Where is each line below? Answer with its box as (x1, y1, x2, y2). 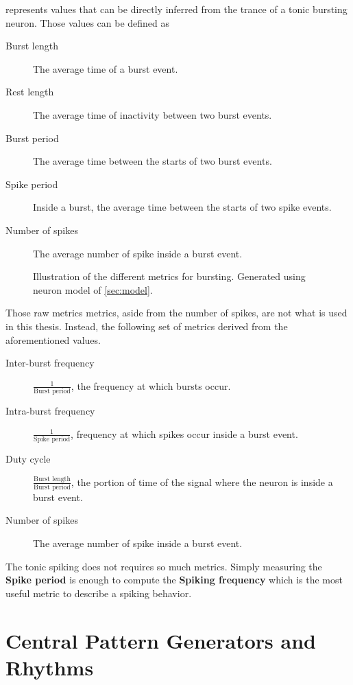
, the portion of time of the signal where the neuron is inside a (71, 474, 333, 489)
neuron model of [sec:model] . (33, 282, 153, 297)
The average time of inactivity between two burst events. (33, 107, 272, 121)
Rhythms (5, 653, 94, 681)
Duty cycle (5, 451, 51, 465)
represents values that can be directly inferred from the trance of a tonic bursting (5, 2, 348, 16)
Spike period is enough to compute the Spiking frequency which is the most (5, 572, 343, 587)
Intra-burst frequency (5, 404, 95, 417)
